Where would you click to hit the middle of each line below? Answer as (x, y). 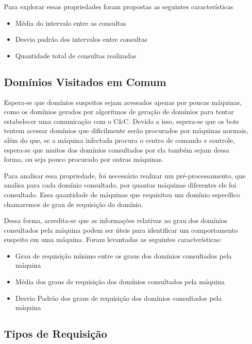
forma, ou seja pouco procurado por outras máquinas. (84, 159)
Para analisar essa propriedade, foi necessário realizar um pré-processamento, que (125, 175)
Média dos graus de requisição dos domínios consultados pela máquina (120, 282)
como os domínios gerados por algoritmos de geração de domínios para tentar (119, 112)
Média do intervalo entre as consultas (71, 23)
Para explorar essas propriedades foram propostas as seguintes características (119, 6)
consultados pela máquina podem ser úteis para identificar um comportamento (121, 230)
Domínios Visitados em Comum (85, 81)
